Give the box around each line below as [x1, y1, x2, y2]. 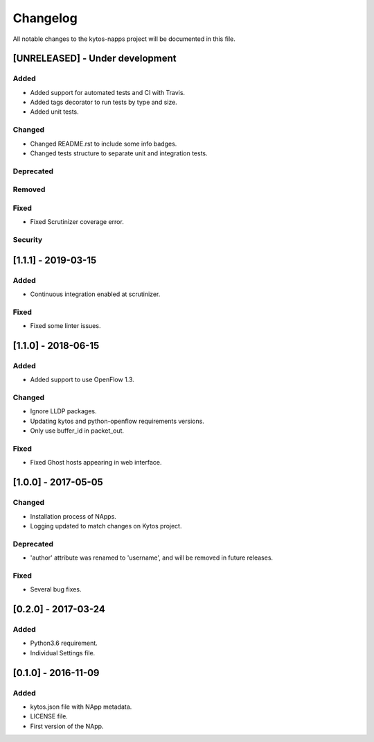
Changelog [12, 10, 78, 26]
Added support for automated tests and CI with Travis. [30, 88, 186, 96]
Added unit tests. [30, 107, 79, 116]
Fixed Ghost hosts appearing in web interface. [30, 458, 162, 467]
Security [12, 235, 43, 245]
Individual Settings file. [30, 648, 96, 657]
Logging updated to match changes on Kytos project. [30, 521, 182, 530]
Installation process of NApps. [30, 512, 117, 520]
